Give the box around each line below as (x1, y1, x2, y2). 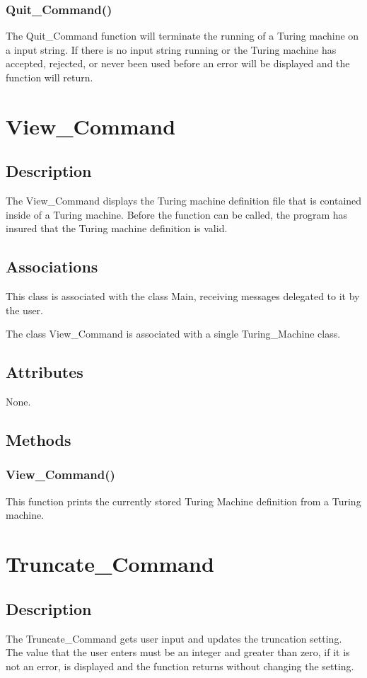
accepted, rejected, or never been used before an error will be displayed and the (6, 56, 350, 71)
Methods (6, 429, 71, 451)
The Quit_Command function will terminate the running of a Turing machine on (6, 28, 359, 43)
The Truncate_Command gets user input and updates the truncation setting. (6, 631, 342, 645)
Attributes (6, 361, 83, 383)
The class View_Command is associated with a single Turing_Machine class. (6, 326, 341, 341)
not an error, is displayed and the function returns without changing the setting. (6, 658, 354, 673)
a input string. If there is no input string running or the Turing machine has (6, 42, 337, 57)
